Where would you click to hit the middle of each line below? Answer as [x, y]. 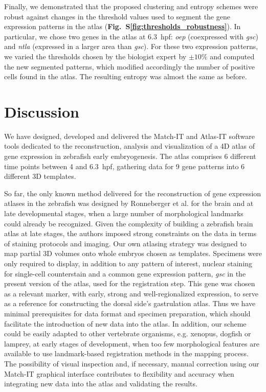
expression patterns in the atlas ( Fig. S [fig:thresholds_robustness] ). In [123, 26]
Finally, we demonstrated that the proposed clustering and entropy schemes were [131, 6]
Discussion [42, 111]
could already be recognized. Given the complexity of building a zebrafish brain [129, 223]
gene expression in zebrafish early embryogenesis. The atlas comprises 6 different [130, 156]
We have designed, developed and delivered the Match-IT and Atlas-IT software [129, 136]
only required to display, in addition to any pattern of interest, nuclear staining [128, 263]
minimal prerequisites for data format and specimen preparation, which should [127, 313]
